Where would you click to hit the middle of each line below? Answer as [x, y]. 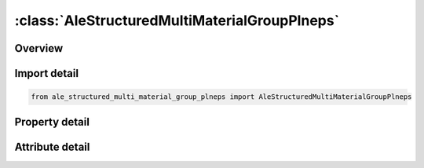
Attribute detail [52, 146]
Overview [39, 48]
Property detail [52, 122]
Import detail [46, 73]
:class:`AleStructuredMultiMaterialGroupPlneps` [177, 20]
